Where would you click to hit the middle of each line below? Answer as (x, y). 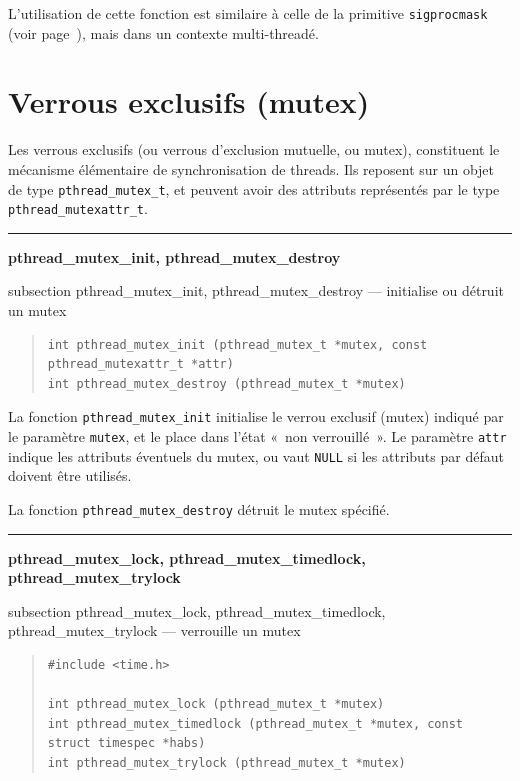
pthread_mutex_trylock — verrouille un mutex (154, 630)
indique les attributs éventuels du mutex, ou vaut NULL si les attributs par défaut (256, 455)
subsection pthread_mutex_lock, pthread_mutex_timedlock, (197, 610)
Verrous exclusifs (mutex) (189, 101)
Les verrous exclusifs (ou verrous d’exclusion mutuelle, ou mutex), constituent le (254, 149)
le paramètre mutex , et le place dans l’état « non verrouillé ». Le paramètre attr (257, 436)
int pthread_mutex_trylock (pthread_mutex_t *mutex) (226, 763)
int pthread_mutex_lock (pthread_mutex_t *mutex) (216, 704)
